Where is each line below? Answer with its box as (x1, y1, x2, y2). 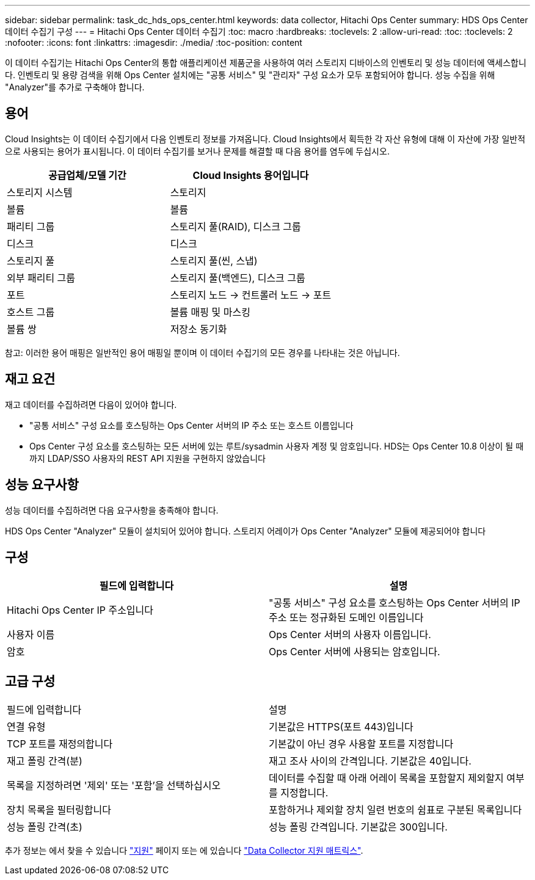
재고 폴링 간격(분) (7, 755, 82, 768)
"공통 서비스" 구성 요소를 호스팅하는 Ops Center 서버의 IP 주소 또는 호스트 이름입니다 (29, 420, 354, 431)
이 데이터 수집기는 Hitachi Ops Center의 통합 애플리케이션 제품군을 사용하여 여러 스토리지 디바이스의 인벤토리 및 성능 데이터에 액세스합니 (5, 57, 526, 68)
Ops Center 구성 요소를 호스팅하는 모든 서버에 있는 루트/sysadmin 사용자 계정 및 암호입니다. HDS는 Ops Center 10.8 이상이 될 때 (29, 440, 524, 451)
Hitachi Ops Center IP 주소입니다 (7, 604, 154, 617)
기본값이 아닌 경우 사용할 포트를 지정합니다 (269, 738, 454, 751)
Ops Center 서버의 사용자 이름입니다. (269, 628, 431, 641)
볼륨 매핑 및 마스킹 (170, 305, 250, 318)
